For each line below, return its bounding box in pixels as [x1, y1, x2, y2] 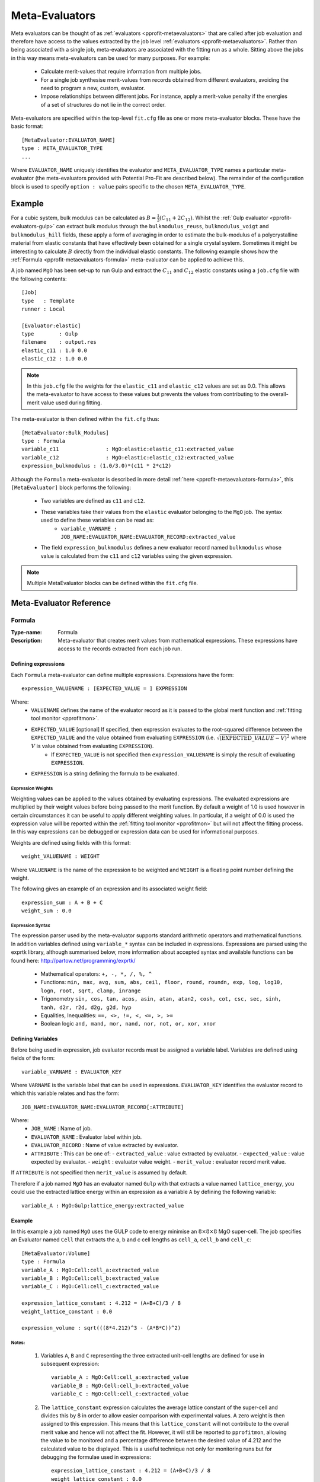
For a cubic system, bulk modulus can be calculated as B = [11, 214, 156, 221]
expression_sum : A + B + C [21, 899, 103, 906]
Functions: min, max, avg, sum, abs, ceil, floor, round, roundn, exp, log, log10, [40, 979, 283, 986]
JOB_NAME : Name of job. [31, 1125, 92, 1132]
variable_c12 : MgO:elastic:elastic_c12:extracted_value [21, 454, 234, 461]
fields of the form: [11, 1055, 55, 1062]
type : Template [21, 297, 75, 304]
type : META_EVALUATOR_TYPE [21, 145, 103, 152]
